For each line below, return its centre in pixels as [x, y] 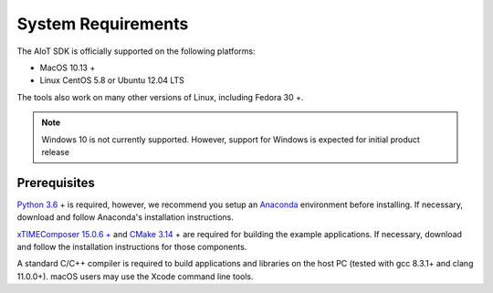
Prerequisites [56, 183]
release [56, 152]
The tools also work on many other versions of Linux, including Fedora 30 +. [160, 97]
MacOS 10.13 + [68, 68]
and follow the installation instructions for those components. [132, 246]
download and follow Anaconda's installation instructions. [126, 217]
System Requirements [103, 24]
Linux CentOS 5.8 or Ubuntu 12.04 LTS [112, 80]
